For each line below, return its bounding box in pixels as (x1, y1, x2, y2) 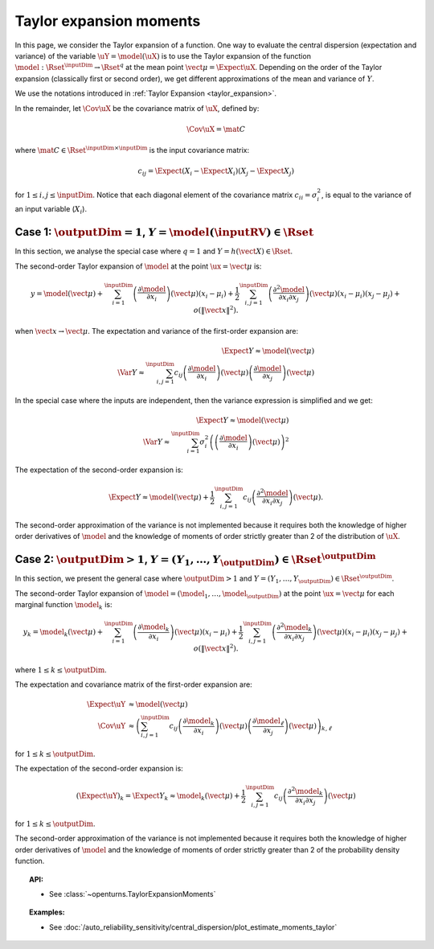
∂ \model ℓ (252, 716, 285, 727)
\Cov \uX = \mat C (186, 125, 246, 134)
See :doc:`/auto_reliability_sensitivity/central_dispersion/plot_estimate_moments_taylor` (49, 922, 338, 932)
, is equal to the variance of (321, 190, 411, 199)
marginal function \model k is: (14, 600, 113, 611)
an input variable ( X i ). (14, 204, 88, 216)
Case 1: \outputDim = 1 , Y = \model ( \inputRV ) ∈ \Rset (14, 225, 314, 239)
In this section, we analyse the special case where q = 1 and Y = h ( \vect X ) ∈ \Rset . (14, 246, 293, 257)
